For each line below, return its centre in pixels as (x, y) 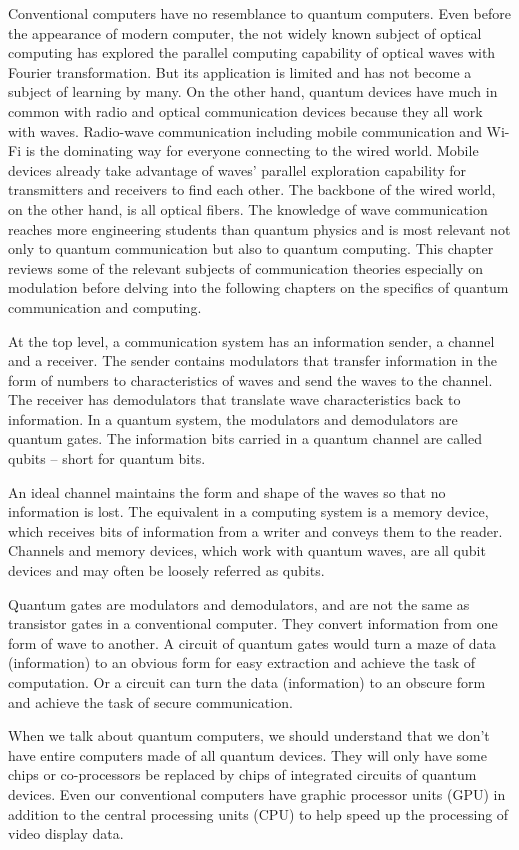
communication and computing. (105, 306)
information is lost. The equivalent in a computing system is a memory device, (248, 511)
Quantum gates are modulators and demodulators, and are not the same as (239, 603)
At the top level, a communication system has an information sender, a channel (251, 340)
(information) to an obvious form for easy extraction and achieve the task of (242, 662)
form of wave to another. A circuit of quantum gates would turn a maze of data (252, 642)
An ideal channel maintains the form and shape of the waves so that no (227, 491)
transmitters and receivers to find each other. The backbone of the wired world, (252, 189)
